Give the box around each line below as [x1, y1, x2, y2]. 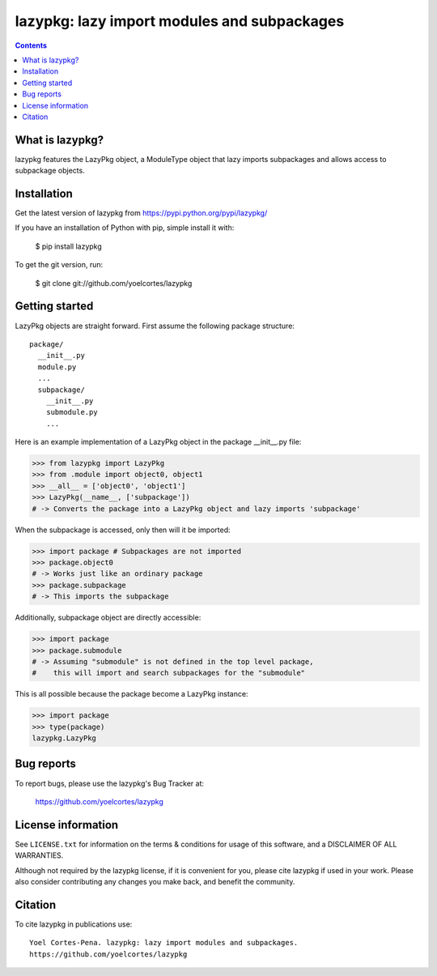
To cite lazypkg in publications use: [15, 919, 133, 929]
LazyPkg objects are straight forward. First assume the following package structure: [15, 321, 295, 330]
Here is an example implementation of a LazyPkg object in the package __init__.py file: [15, 437, 302, 447]
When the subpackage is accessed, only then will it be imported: [15, 525, 231, 535]
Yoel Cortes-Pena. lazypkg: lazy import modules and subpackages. [29, 938, 299, 948]
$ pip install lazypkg [35, 241, 103, 251]
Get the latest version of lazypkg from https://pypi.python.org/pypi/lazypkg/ [15, 208, 268, 218]
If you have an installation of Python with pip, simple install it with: [15, 223, 235, 232]
